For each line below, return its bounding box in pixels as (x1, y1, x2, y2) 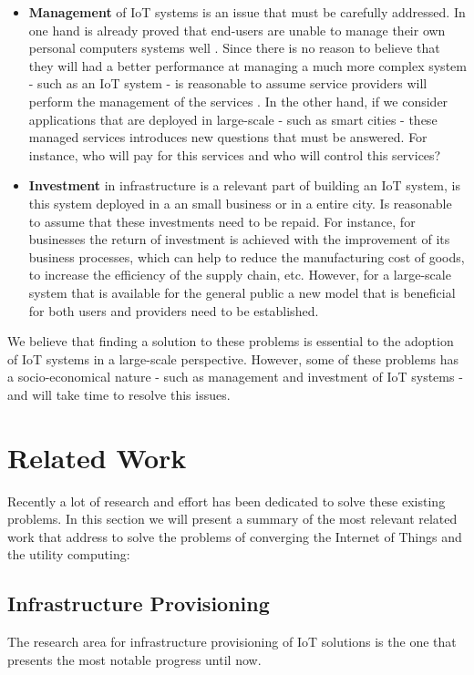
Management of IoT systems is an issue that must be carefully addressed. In (28, 3, 466, 21)
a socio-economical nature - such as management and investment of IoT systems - (7, 367, 463, 386)
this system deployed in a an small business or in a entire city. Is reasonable (28, 193, 452, 212)
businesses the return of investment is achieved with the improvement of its (28, 230, 450, 249)
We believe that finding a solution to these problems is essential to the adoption (7, 332, 454, 351)
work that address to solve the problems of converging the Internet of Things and (7, 527, 462, 546)
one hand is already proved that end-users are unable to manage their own (28, 20, 446, 39)
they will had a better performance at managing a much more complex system (28, 56, 467, 75)
